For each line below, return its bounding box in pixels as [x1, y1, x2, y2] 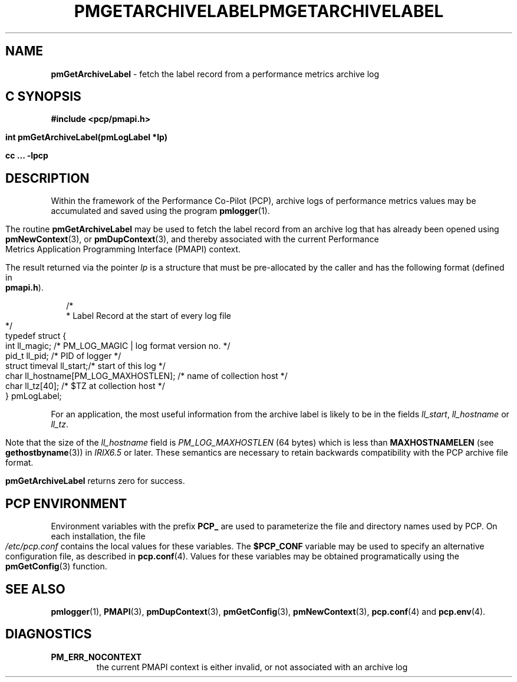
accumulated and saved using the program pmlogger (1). [51, 206, 270, 216]
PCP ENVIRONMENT [5, 496, 127, 511]
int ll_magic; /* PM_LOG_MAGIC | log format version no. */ [5, 341, 230, 351]
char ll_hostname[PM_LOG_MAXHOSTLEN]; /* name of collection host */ [5, 371, 288, 381]
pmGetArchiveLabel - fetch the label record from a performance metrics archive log [51, 68, 380, 79]
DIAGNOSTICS [5, 627, 92, 642]
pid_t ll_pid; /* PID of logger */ [5, 351, 121, 361]
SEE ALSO [5, 581, 65, 597]
